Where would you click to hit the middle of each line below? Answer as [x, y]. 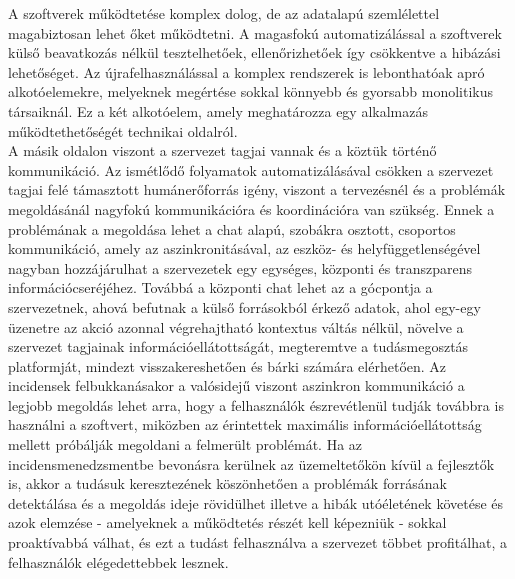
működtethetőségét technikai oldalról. [123, 130]
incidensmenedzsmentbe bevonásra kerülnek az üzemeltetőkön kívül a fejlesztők [251, 463]
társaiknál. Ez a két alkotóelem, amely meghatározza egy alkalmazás [218, 110]
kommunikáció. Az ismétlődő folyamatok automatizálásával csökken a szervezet [251, 169]
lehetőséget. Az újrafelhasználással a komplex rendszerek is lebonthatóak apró [246, 71]
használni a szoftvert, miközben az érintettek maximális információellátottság [245, 424]
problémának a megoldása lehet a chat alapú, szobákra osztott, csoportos [232, 228]
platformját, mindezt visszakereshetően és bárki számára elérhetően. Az [227, 365]
